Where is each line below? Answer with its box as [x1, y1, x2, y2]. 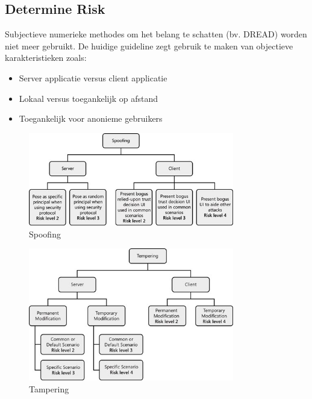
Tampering [29, 382, 69, 395]
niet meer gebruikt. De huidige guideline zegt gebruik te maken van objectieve [5, 39, 293, 52]
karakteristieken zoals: [5, 51, 87, 64]
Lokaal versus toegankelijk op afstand [19, 92, 158, 104]
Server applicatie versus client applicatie [19, 71, 167, 84]
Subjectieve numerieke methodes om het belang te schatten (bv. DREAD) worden [5, 28, 307, 40]
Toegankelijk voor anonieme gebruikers [19, 112, 163, 125]
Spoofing [29, 227, 61, 240]
